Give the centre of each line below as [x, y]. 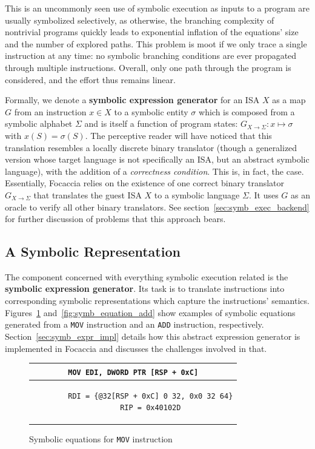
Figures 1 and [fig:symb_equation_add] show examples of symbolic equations [150, 312]
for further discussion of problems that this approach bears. [115, 219]
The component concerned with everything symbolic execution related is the [147, 276]
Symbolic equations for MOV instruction [101, 439]
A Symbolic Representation [93, 252]
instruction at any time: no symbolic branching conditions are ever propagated [151, 56]
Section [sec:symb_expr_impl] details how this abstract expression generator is [153, 336]
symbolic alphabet [39, 123]
